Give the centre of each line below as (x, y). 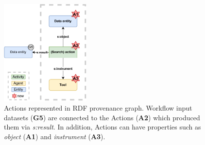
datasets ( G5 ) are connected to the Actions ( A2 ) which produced (102, 117)
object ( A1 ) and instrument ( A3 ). (55, 137)
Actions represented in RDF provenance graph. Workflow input (98, 108)
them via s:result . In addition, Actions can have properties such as (102, 127)
